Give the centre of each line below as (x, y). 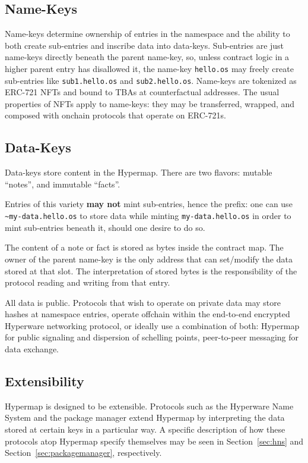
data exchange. (32, 349)
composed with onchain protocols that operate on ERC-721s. (115, 115)
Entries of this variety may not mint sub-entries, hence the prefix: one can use (149, 204)
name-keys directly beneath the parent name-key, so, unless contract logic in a (147, 57)
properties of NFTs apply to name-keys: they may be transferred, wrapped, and (150, 103)
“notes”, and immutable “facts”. (63, 184)
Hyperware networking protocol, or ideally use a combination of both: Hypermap (152, 325)
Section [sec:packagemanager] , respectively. (83, 453)
